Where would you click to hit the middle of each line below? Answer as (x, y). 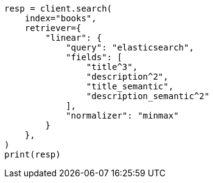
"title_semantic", (130, 86)
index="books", (61, 18)
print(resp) (33, 154)
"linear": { (74, 38)
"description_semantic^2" (148, 96)
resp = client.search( (58, 9)
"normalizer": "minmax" (122, 116)
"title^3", (112, 67)
